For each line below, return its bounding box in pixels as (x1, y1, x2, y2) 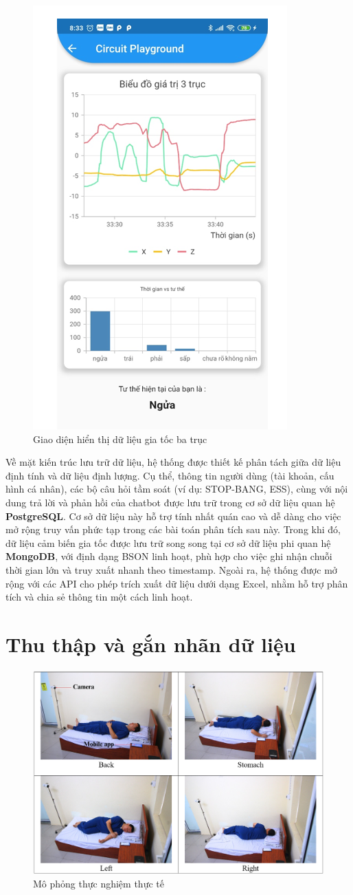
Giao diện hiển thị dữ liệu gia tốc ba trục (33, 431, 207, 446)
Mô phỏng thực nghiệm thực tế (33, 876, 164, 890)
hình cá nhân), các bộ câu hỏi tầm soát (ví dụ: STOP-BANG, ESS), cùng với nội (5, 482, 348, 496)
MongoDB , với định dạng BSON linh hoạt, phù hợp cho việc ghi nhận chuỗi (5, 549, 332, 563)
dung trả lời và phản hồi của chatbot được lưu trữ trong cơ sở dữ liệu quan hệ (5, 495, 335, 509)
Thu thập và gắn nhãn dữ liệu (5, 629, 296, 658)
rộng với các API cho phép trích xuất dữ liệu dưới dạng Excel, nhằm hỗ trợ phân (5, 576, 348, 590)
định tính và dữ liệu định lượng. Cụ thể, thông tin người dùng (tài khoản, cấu (5, 468, 334, 482)
